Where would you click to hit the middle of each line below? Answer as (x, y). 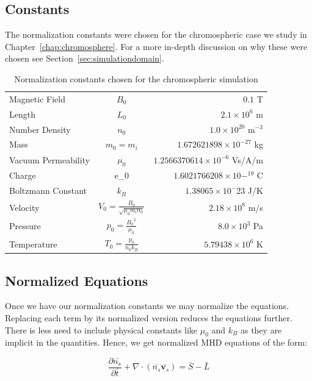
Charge (23, 175)
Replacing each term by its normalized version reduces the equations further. (149, 317)
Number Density (40, 129)
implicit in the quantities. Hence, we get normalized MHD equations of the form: (156, 342)
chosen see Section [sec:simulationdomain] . (85, 58)
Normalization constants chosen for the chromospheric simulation (136, 78)
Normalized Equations (77, 280)
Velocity (24, 207)
